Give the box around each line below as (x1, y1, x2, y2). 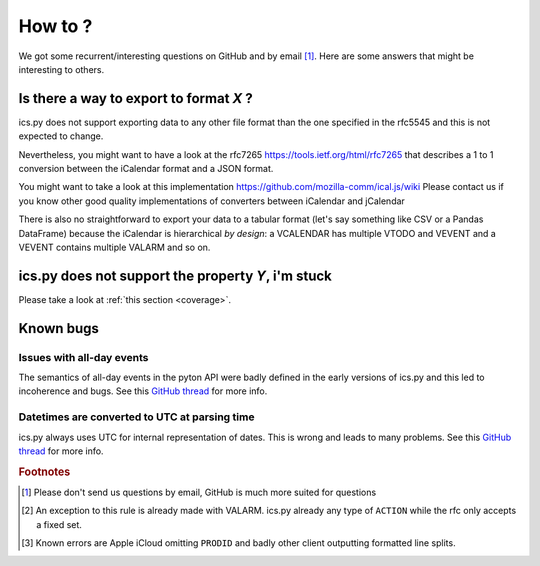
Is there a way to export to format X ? (18, 90, 254, 107)
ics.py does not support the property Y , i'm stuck (18, 267, 332, 284)
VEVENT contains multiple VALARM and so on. (18, 241, 211, 253)
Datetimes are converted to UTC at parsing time (18, 410, 255, 424)
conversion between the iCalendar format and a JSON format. (18, 163, 274, 175)
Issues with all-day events (18, 350, 149, 364)
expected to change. (18, 130, 104, 142)
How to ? (18, 15, 93, 37)
